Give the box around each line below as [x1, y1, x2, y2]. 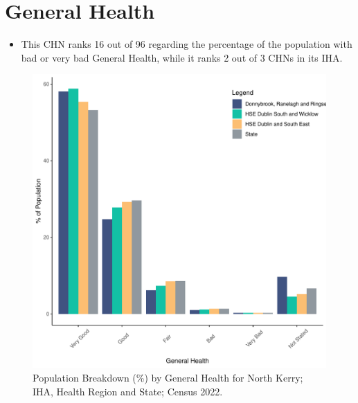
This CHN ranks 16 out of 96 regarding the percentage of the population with [21, 37, 352, 51]
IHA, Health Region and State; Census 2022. [33, 384, 223, 398]
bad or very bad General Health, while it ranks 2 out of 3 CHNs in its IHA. [21, 50, 343, 64]
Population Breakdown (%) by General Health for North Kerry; [33, 370, 303, 384]
